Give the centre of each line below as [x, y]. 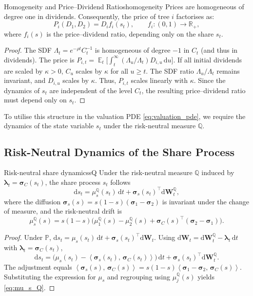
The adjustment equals [38, 266]
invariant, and [25, 80]
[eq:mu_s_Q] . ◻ [29, 287]
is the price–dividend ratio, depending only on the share [130, 33]
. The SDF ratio [170, 70]
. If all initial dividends [207, 59]
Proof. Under [23, 237]
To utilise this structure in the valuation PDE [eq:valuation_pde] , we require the [125, 116]
